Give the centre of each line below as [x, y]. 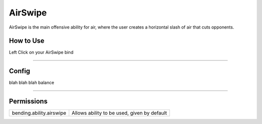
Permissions [28, 101]
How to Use [27, 41]
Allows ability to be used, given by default [119, 113]
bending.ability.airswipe [39, 113]
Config [19, 71]
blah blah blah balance [32, 83]
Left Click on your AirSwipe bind [41, 52]
